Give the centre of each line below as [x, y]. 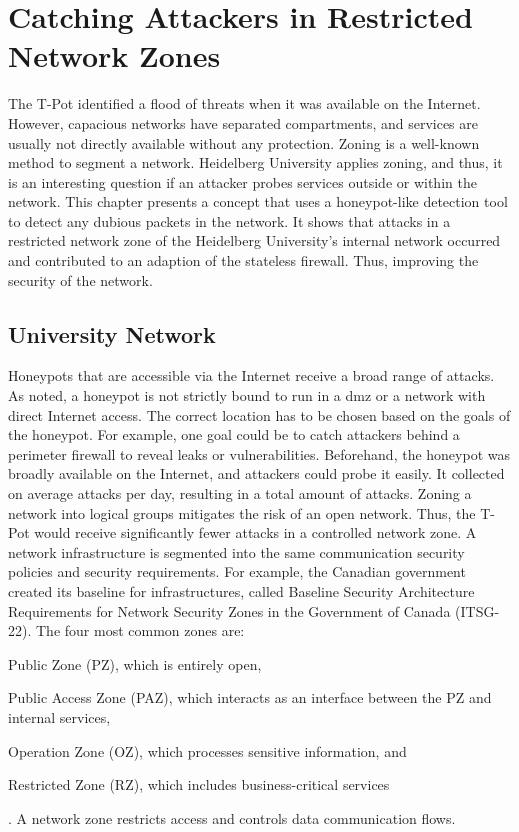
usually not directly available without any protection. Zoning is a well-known [244, 142]
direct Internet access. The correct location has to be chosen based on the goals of [259, 414]
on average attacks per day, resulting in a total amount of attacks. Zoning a [240, 493]
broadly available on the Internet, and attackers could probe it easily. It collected [256, 473]
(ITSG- [477, 610]
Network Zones [114, 55]
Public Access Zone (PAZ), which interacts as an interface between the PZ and [250, 697]
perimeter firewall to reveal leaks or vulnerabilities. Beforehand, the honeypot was [259, 453]
